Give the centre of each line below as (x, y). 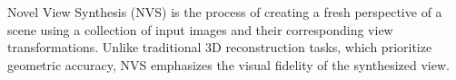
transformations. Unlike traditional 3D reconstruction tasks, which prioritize (220, 47)
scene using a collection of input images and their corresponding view (200, 29)
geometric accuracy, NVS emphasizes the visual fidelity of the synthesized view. (228, 64)
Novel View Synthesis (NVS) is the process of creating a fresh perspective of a (225, 12)
